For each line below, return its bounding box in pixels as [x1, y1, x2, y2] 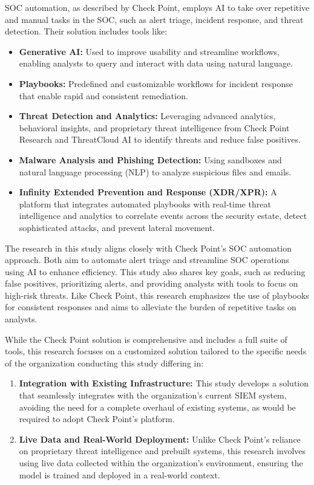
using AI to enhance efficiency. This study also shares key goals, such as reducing [5, 265, 306, 278]
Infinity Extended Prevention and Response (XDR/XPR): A [19, 186, 277, 198]
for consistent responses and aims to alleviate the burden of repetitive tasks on [5, 301, 296, 313]
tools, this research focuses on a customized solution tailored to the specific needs [5, 345, 307, 357]
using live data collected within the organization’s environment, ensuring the [19, 457, 303, 469]
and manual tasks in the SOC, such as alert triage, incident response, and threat [5, 13, 304, 25]
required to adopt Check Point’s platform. [19, 412, 175, 425]
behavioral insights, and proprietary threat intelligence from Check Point [19, 121, 290, 134]
